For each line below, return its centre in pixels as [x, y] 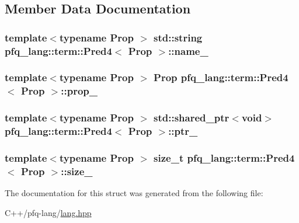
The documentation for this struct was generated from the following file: [134, 193]
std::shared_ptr [192, 118]
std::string [178, 37]
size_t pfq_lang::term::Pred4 [224, 158]
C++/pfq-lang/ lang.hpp [48, 212]
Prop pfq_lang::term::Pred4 [221, 77]
